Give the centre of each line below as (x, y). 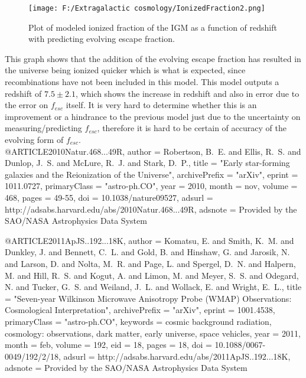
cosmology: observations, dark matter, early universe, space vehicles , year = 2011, (153, 333)
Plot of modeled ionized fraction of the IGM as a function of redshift (153, 27)
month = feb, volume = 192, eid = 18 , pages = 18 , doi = (108, 345)
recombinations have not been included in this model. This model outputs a (142, 82)
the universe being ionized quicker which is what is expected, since (125, 70)
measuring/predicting (43, 128)
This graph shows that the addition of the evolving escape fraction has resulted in (153, 58)
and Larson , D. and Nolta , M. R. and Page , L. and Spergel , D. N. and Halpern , (150, 263)
